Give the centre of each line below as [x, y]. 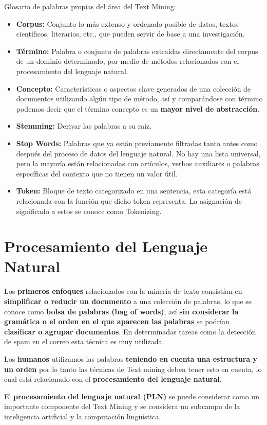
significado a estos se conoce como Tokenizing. [89, 211]
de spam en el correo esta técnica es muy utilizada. [84, 341]
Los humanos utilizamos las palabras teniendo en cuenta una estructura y [131, 358]
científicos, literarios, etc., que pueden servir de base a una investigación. [130, 34]
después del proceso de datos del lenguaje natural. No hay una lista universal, [138, 153]
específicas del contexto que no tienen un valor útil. [97, 173]
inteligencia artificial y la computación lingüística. [83, 416]
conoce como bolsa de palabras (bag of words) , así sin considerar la [121, 311]
